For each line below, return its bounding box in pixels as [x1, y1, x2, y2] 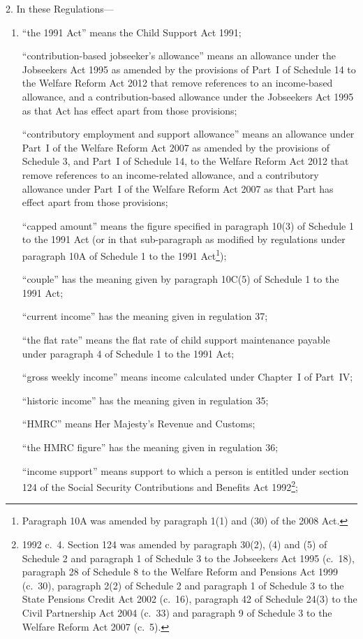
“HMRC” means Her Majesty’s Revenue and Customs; [22, 416, 255, 431]
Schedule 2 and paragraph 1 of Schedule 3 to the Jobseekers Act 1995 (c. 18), [22, 550, 355, 565]
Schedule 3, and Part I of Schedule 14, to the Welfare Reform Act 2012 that [22, 154, 349, 168]
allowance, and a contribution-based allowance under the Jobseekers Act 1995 [22, 89, 354, 103]
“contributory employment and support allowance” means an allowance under [22, 126, 355, 141]
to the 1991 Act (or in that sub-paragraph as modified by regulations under [22, 232, 346, 247]
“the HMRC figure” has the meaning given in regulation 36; [22, 439, 279, 454]
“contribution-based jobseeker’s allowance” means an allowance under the [22, 48, 336, 63]
